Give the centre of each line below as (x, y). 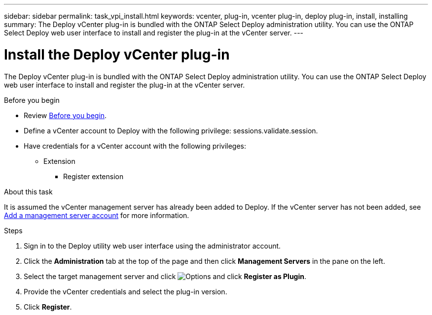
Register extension (93, 176)
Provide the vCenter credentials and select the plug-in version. (126, 291)
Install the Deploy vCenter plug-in (117, 54)
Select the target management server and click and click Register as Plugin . (165, 276)
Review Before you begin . (65, 115)
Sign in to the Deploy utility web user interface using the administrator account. (152, 246)
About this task (28, 191)
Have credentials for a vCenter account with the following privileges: (135, 146)
